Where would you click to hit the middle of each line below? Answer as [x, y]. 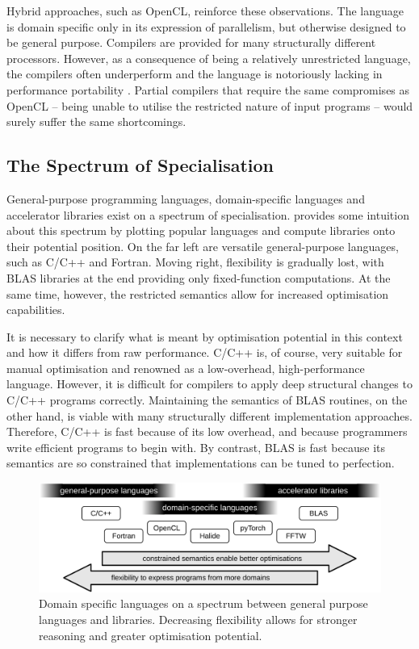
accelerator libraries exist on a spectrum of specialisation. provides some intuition [208, 214]
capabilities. [36, 310]
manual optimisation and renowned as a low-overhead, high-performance [186, 368]
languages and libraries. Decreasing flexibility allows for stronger [198, 620]
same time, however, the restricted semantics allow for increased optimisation [198, 293]
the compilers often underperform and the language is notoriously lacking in [195, 74]
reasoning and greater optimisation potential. [151, 635]
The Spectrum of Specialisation [140, 165]
